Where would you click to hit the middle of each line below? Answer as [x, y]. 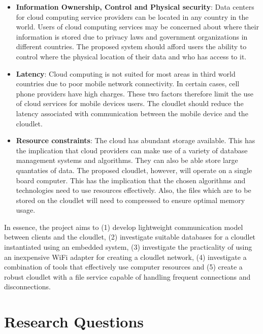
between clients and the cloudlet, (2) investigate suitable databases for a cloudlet [130, 237]
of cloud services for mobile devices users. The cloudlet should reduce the [130, 103]
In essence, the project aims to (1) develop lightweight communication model [124, 227]
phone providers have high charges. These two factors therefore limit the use [135, 93]
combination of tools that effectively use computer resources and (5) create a [123, 267]
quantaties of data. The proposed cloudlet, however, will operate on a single [134, 170]
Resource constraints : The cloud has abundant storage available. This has [136, 140]
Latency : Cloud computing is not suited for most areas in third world [126, 73]
